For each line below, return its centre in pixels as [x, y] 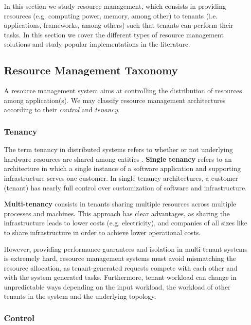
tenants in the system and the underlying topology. [80, 296]
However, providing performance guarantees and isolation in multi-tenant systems [126, 248]
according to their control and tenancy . [62, 110]
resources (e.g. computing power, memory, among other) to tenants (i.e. [111, 15]
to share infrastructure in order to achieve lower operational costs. [102, 232]
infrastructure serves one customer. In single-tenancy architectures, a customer [121, 178]
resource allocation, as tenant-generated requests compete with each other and [121, 267]
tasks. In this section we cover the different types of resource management [114, 34]
